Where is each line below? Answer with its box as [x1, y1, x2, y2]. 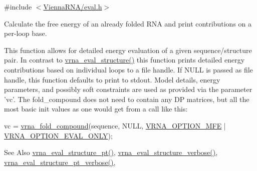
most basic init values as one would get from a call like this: [4, 103, 188, 114]
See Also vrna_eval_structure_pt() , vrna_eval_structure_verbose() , [4, 147, 218, 157]
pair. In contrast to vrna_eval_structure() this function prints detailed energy [4, 54, 245, 65]
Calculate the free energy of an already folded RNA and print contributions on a [4, 18, 252, 28]
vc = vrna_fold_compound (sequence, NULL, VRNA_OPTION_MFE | [4, 120, 226, 130]
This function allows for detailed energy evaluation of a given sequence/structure [4, 44, 252, 55]
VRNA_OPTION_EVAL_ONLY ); [4, 130, 113, 140]
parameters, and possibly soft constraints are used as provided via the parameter [4, 84, 252, 94]
